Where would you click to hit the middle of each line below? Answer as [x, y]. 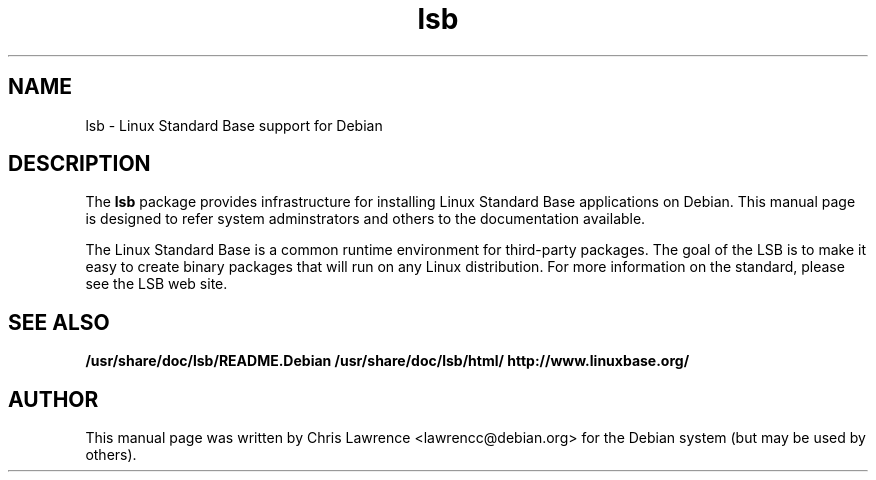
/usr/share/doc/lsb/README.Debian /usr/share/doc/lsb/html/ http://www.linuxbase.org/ [387, 361]
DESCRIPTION [79, 164]
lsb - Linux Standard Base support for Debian [234, 125]
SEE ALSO [59, 322]
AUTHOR [53, 399]
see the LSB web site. [156, 284]
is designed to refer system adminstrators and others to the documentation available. [365, 219]
